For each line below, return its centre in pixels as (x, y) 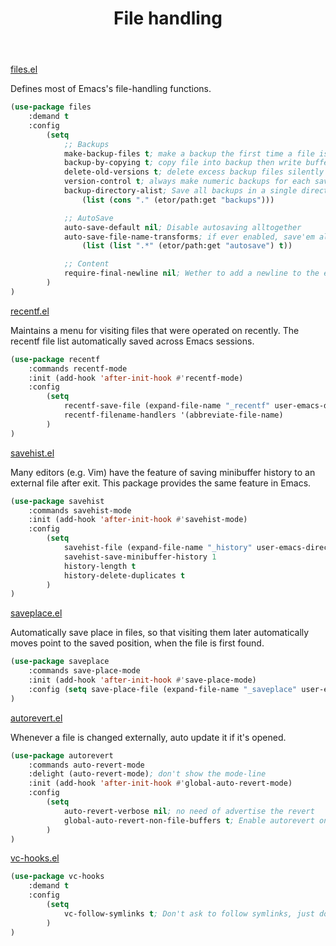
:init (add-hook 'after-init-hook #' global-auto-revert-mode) (160, 783)
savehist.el (32, 453)
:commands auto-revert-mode (86, 765)
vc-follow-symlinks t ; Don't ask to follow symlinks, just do (196, 913)
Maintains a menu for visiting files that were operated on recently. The (155, 330)
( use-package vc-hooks (57, 877)
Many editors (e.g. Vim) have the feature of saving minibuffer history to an (163, 472)
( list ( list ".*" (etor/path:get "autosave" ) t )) (187, 246)
